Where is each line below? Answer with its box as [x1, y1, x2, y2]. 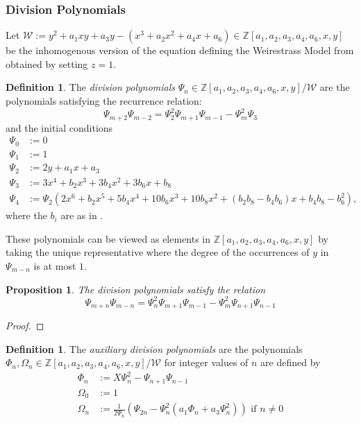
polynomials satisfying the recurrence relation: [6, 94, 202, 107]
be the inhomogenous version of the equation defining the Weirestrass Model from [6, 43, 354, 58]
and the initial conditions [6, 120, 113, 135]
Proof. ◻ [6, 318, 44, 333]
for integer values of [164, 355, 249, 370]
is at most [33, 258, 76, 273]
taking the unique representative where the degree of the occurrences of [6, 245, 310, 259]
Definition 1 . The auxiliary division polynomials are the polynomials [6, 341, 303, 356]
